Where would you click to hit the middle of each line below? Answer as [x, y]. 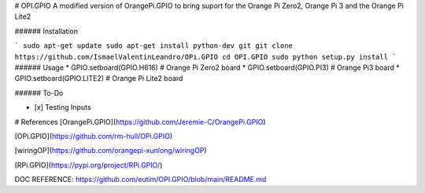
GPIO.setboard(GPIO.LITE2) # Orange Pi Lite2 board [99, 78]
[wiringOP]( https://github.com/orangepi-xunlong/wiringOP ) [111, 151]
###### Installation [46, 31]
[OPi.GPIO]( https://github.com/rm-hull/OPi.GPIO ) [94, 136]
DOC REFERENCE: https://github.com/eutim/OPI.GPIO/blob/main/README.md [140, 180]
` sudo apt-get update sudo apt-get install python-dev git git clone [153, 46]
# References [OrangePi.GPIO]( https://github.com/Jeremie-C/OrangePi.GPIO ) [140, 122]
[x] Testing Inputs [63, 107]
